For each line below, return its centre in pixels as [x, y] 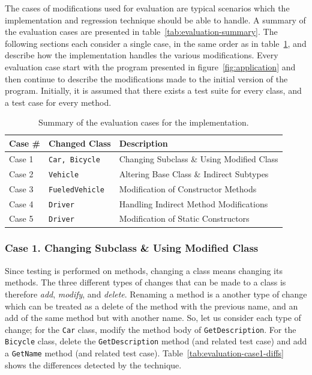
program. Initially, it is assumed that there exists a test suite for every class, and [153, 90]
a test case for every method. [58, 102]
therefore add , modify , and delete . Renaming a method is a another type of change [156, 294]
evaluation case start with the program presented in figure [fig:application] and [150, 66]
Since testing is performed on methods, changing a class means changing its [144, 270]
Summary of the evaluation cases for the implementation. [143, 122]
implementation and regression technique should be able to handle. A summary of [155, 20]
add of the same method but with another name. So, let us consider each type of [153, 318]
